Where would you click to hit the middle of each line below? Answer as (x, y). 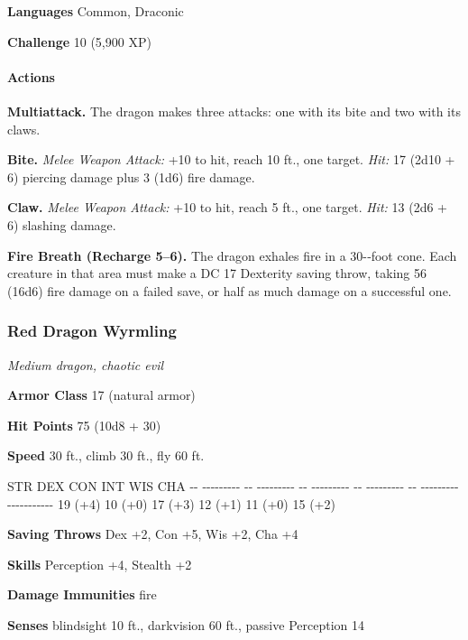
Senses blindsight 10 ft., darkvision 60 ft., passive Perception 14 (186, 624)
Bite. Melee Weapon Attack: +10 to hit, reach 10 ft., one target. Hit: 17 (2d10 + (231, 159)
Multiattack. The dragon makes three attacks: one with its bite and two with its (234, 111)
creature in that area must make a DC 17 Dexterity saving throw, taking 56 (217, 273)
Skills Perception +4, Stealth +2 (100, 564)
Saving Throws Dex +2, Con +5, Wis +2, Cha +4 (153, 534)
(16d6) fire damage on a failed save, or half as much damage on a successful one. (229, 290)
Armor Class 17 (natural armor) (101, 395)
